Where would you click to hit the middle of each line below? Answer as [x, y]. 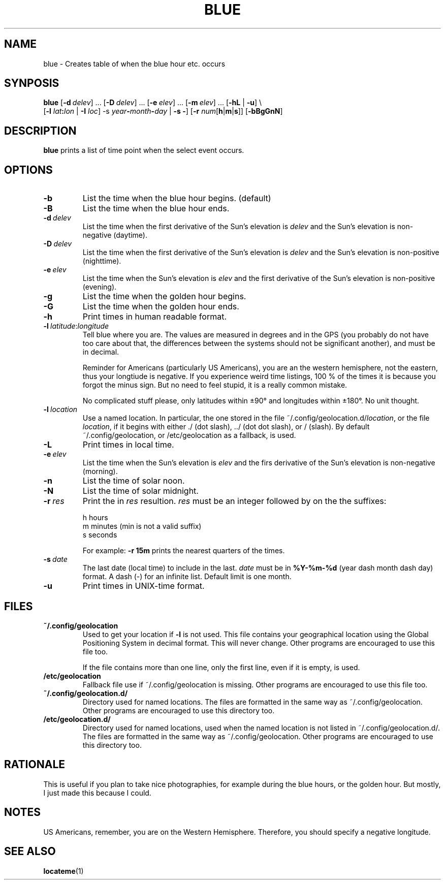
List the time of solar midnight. [140, 491]
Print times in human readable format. [155, 317]
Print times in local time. [128, 445]
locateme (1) [63, 871]
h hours [95, 518]
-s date [55, 559]
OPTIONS [28, 170]
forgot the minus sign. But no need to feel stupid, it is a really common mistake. [215, 385]
